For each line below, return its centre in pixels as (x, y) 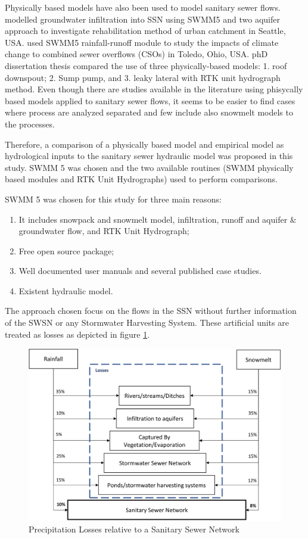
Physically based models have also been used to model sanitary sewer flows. (143, 7)
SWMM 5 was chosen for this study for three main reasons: (113, 199)
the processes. (30, 124)
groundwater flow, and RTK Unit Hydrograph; (104, 231)
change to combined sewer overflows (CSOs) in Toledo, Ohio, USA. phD (136, 54)
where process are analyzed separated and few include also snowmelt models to (149, 112)
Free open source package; (66, 250)
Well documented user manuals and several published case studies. (140, 271)
